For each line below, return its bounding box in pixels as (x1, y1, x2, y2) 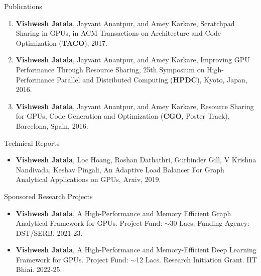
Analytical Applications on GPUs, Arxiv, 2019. (16, 174, 161, 185)
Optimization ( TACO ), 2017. (16, 37, 108, 48)
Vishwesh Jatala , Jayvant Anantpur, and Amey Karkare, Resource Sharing (16, 101, 254, 111)
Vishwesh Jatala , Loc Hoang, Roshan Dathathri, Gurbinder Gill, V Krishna (16, 154, 256, 165)
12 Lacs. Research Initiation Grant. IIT (136, 254, 257, 264)
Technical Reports (4, 137, 60, 148)
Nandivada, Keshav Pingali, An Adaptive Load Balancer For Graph (16, 164, 224, 174)
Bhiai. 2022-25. (16, 264, 62, 274)
